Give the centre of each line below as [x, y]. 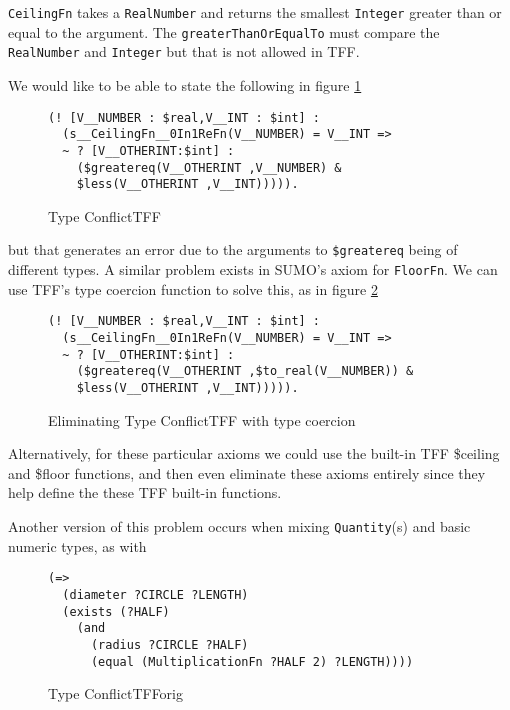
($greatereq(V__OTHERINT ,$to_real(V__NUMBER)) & [245, 371]
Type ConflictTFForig [116, 693]
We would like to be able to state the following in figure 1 [185, 84]
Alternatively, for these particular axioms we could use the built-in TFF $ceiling [254, 453]
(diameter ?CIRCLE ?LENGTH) [155, 594]
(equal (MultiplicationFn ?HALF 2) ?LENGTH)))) [252, 661]
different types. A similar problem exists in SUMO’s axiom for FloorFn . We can [253, 269]
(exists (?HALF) [116, 611]
